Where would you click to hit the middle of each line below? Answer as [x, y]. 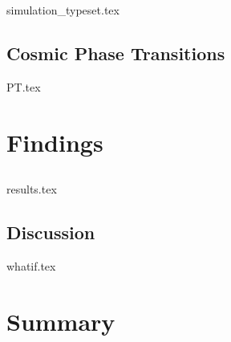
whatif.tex [31, 265]
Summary [61, 321]
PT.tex [24, 86]
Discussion [51, 232]
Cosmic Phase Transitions [116, 53]
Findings [55, 142]
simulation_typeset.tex [63, 10]
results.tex [32, 189]
